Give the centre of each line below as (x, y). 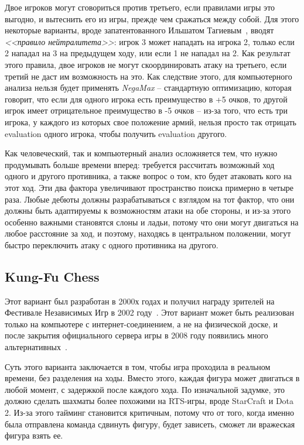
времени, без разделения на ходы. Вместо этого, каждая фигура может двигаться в (152, 378)
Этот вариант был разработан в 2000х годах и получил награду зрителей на (140, 301)
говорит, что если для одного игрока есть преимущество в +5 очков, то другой (146, 99)
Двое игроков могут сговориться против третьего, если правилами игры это (140, 7)
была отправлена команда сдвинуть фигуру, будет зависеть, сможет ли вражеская (150, 424)
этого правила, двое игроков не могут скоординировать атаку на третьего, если (146, 64)
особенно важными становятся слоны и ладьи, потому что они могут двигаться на (152, 222)
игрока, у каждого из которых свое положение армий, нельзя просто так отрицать (151, 121)
